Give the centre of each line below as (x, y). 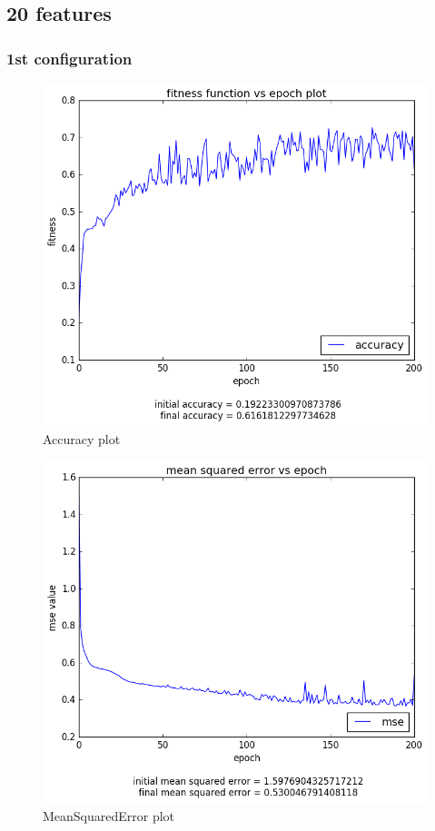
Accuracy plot (82, 438)
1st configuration (69, 58)
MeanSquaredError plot (109, 815)
